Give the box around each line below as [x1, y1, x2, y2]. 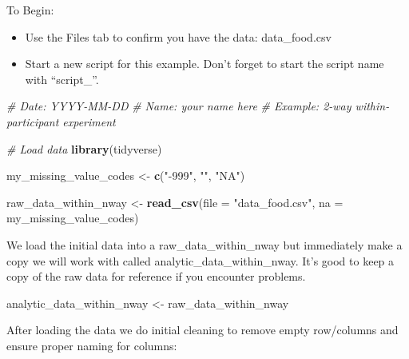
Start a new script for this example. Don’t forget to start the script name [25, 55, 384, 72]
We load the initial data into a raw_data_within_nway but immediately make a [6, 236, 403, 253]
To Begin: [6, 2, 54, 18]
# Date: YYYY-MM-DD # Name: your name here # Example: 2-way [6, 98, 351, 114]
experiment [62, 113, 116, 130]
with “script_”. [25, 70, 99, 87]
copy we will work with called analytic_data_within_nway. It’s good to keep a [6, 252, 395, 269]
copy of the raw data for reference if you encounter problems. [6, 268, 306, 285]
